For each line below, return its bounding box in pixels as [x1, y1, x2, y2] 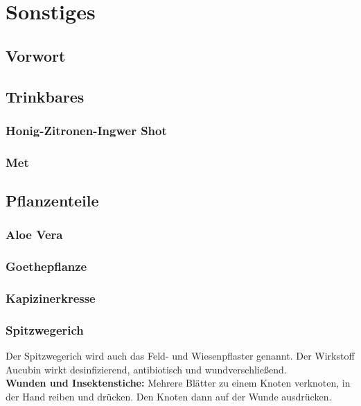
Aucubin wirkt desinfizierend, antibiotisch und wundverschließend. [6, 362, 287, 376]
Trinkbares [6, 85, 85, 107]
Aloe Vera [6, 226, 63, 243]
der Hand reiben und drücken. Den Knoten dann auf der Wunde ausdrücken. [6, 389, 332, 403]
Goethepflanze [6, 258, 87, 275]
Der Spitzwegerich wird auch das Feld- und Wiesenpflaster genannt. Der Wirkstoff [6, 348, 355, 363]
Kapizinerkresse [6, 290, 96, 307]
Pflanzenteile [6, 190, 99, 211]
